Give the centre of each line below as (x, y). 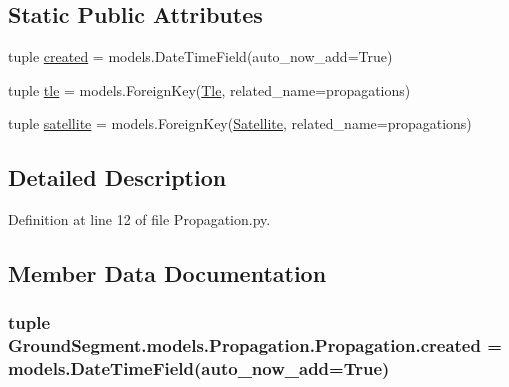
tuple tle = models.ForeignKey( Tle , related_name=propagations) (209, 89)
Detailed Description (117, 177)
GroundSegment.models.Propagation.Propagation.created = (255, 345)
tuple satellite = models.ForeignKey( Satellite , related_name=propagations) (240, 123)
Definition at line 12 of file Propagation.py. (139, 219)
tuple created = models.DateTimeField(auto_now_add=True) (200, 56)
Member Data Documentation (167, 273)
